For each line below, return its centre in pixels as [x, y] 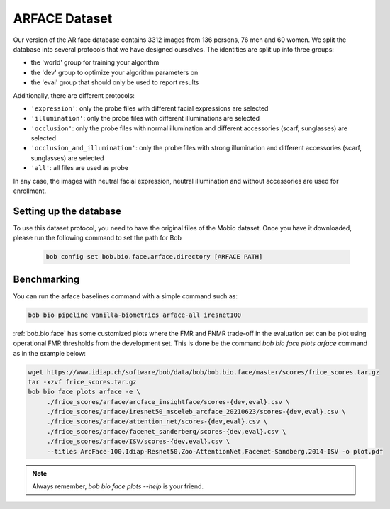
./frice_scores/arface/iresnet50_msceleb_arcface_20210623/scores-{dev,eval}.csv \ [196, 412]
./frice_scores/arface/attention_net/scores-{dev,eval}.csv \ [157, 421]
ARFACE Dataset [63, 18]
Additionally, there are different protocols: [74, 95]
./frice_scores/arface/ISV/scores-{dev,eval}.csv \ [138, 442]
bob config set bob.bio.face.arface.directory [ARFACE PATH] [154, 257]
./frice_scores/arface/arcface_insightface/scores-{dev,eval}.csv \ [168, 402]
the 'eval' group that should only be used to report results [115, 82]
